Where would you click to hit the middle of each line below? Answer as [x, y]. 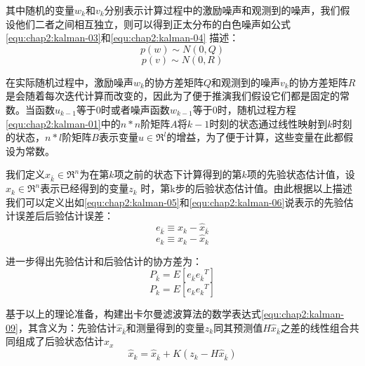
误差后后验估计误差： [64, 216]
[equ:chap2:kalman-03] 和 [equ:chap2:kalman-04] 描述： [122, 38]
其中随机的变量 [40, 10]
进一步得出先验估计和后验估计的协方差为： [104, 260]
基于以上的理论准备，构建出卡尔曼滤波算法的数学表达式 [133, 314]
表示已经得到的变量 [85, 188]
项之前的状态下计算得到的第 [178, 174]
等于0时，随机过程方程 [244, 109]
